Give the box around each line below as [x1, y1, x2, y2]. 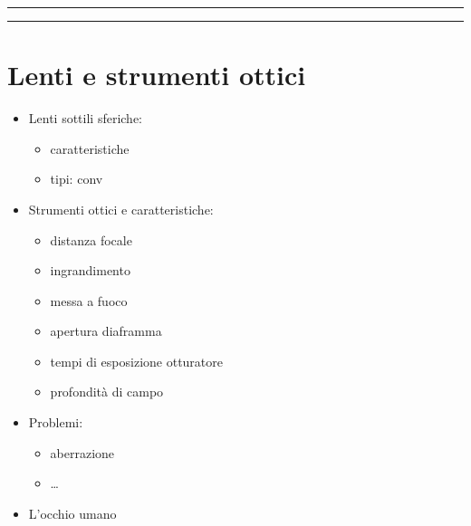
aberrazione [50, 443, 115, 462]
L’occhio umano [28, 503, 117, 522]
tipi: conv [50, 169, 103, 188]
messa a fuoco [50, 291, 128, 310]
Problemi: [28, 413, 83, 432]
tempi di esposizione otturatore [50, 351, 223, 370]
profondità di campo [50, 382, 164, 401]
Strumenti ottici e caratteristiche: [28, 199, 214, 218]
